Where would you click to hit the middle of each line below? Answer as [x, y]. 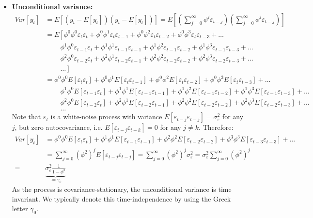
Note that [26, 117]
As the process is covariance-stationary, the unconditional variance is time [122, 189]
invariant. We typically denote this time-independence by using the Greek [121, 199]
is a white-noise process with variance [106, 117]
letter [20, 208]
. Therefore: [216, 127]
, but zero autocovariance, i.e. [59, 127]
